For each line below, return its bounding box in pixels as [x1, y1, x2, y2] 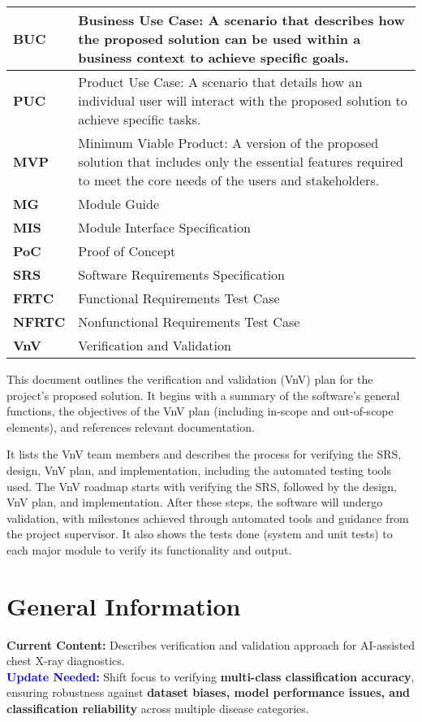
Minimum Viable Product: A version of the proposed [78, 133, 379, 152]
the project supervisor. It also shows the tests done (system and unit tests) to [6, 525, 393, 542]
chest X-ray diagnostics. [6, 652, 125, 669]
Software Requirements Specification [78, 265, 285, 284]
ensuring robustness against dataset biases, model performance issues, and [6, 684, 411, 701]
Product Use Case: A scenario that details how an [78, 72, 363, 91]
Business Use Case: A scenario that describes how [78, 11, 405, 29]
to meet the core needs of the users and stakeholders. [78, 171, 380, 189]
